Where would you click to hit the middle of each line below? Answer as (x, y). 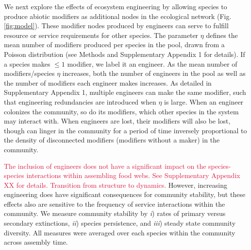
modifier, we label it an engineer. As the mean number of (152, 63)
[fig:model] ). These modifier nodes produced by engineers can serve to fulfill (116, 26)
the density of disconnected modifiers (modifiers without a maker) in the (112, 140)
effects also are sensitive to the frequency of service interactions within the (115, 204)
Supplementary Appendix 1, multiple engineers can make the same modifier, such (125, 92)
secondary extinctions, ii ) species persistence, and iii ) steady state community (120, 223)
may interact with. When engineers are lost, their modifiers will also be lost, (117, 121)
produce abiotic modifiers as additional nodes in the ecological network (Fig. (118, 16)
